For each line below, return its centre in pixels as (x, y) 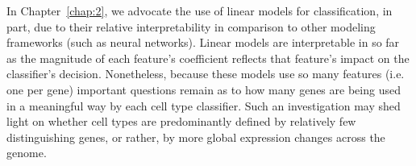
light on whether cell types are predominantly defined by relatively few (181, 121)
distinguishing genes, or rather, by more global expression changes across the (196, 137)
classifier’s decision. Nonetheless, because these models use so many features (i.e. (206, 74)
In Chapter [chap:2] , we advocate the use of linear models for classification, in (200, 10)
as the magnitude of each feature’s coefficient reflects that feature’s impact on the (208, 58)
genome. (27, 153)
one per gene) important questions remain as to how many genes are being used (204, 89)
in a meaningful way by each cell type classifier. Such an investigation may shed (204, 105)
